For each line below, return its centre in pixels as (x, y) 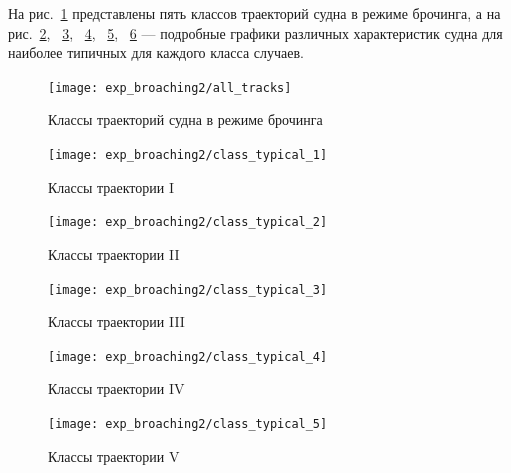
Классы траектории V (114, 455)
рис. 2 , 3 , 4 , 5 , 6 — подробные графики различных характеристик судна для (255, 32)
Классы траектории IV (116, 388)
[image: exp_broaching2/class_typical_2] (188, 222)
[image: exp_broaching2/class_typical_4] (188, 356)
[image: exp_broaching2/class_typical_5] (188, 424)
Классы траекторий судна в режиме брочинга (185, 119)
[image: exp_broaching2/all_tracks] (170, 87)
